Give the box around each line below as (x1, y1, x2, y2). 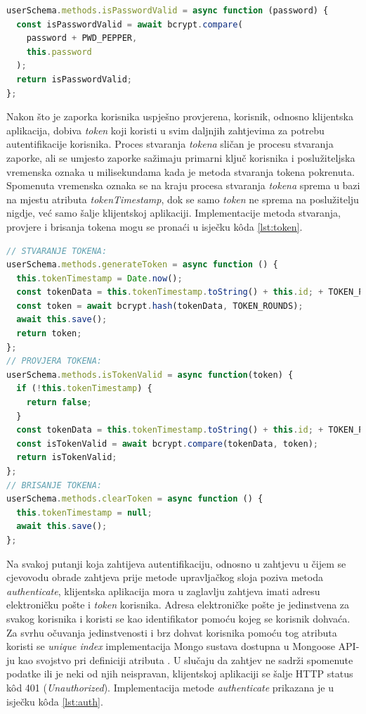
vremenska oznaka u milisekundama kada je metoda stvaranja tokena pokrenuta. (6, 164, 355, 179)
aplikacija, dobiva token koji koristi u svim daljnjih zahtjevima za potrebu (6, 122, 325, 137)
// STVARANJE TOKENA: (6, 246, 107, 256)
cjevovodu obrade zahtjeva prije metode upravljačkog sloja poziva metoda (6, 570, 323, 585)
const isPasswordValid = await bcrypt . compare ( (16, 19, 243, 30)
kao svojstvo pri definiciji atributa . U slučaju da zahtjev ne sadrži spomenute (18, 652, 353, 667)
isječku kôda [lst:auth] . (6, 694, 103, 708)
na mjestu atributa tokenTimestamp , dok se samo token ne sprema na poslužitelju (6, 191, 359, 206)
